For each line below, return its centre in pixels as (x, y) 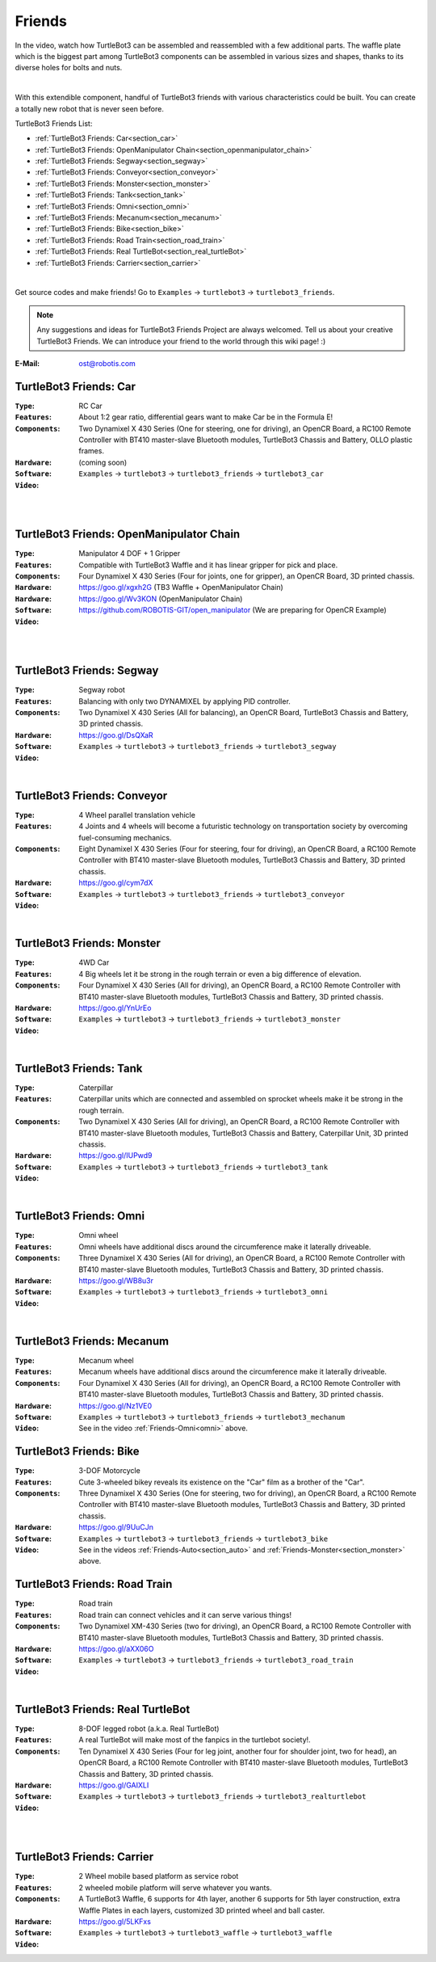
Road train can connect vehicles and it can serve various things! (185, 1615)
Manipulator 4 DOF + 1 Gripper (130, 554)
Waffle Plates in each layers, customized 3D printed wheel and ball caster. (202, 1910)
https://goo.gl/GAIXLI (114, 1785)
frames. (92, 451)
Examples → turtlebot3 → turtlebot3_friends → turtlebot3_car (201, 474)
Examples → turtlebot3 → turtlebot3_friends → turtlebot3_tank (203, 1167)
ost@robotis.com (107, 363)
